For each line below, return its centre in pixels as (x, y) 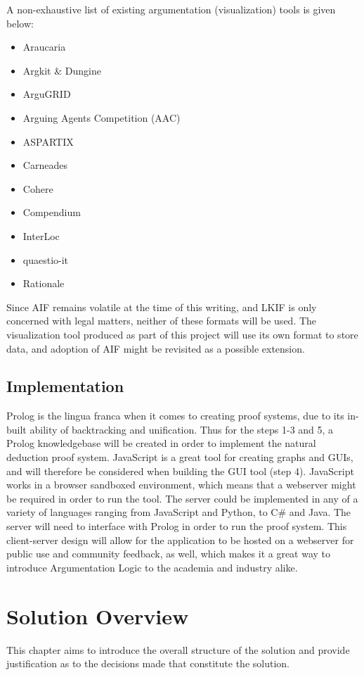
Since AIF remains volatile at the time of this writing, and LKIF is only (162, 307)
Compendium (52, 212)
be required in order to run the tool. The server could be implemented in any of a (182, 498)
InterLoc (41, 235)
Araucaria (44, 47)
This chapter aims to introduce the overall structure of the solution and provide (178, 649)
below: (20, 23)
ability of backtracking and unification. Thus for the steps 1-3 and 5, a (182, 429)
